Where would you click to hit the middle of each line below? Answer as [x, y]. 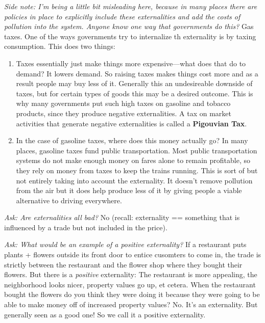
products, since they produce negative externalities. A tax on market [124, 113]
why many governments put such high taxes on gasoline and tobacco [123, 103]
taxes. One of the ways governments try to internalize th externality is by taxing [130, 36]
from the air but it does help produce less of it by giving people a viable [129, 190]
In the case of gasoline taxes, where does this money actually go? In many [132, 140]
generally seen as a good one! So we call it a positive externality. [105, 314]
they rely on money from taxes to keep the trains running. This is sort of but [137, 170]
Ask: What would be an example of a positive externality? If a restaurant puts [125, 244]
